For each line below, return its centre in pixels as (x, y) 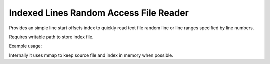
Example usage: (26, 46)
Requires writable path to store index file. (51, 37)
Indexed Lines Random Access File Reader (99, 13)
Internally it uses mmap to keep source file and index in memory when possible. (91, 55)
